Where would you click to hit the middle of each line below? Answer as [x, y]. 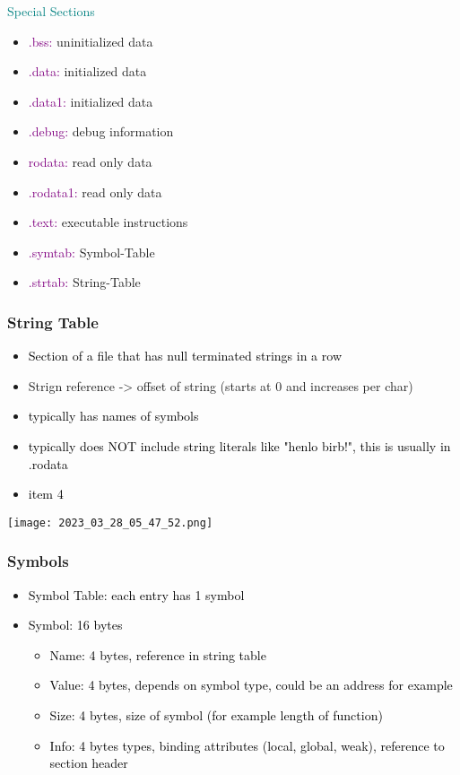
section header [89, 763]
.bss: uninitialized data [91, 41]
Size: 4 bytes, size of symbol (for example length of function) [216, 714]
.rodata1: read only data [95, 192]
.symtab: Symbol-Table [91, 252]
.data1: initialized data [91, 101]
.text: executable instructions [108, 222]
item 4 [46, 494]
